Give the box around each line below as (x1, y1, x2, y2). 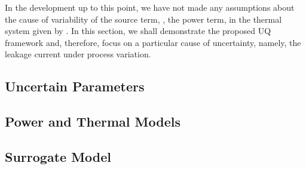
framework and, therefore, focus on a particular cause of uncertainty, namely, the (5, 36, 301, 48)
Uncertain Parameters (5, 77, 145, 96)
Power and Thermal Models (5, 112, 180, 131)
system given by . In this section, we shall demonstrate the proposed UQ (5, 24, 271, 37)
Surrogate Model (5, 147, 111, 165)
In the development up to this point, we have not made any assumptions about (5, 1, 295, 13)
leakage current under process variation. (5, 48, 151, 60)
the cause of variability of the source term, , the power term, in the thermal (5, 13, 282, 25)
